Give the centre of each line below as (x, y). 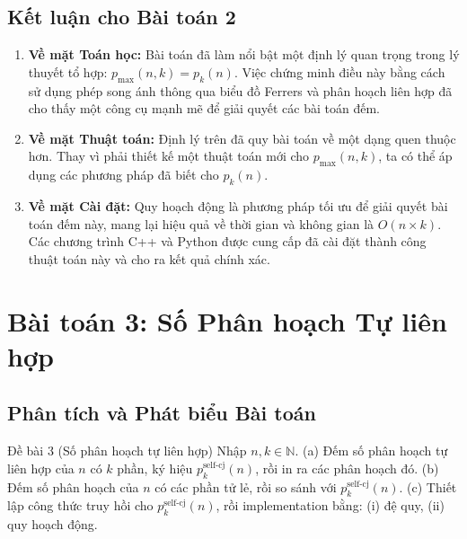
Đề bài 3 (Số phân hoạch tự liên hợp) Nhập (127, 451)
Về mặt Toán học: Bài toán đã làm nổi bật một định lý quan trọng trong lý (244, 54)
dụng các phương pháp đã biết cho (123, 175)
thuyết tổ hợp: (68, 71)
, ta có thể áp (415, 156)
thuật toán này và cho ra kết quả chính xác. (149, 258)
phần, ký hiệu (155, 468)
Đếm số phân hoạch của (73, 486)
